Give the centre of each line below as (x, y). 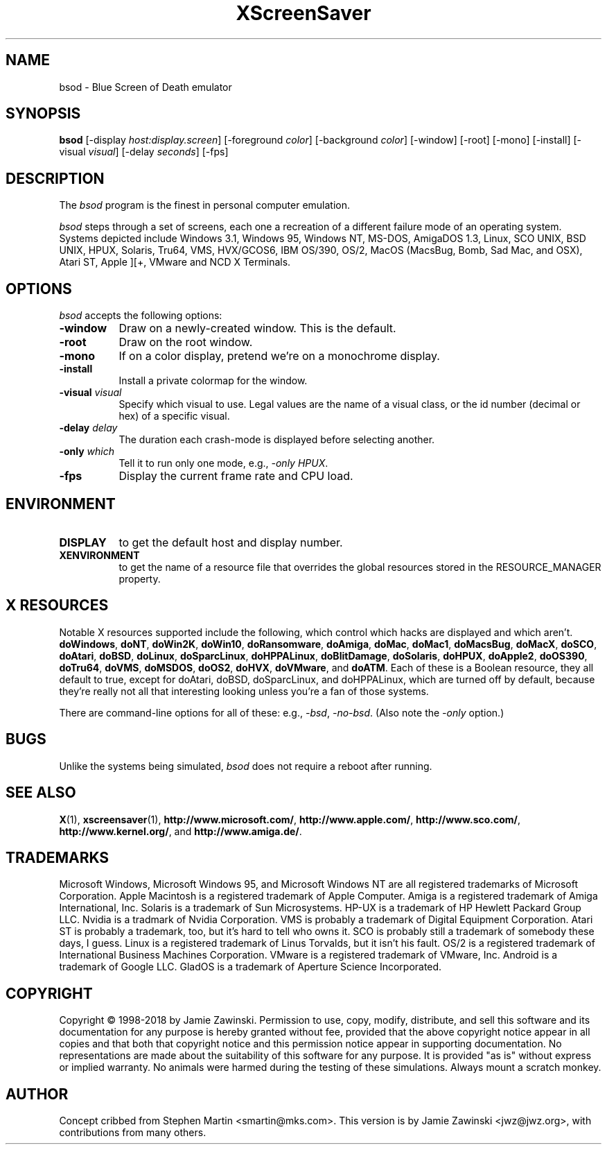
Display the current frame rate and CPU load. (236, 476)
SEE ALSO (41, 793)
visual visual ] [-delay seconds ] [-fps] (144, 152)
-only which (87, 452)
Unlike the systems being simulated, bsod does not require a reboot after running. (246, 766)
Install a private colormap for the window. (213, 381)
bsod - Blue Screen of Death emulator (146, 87)
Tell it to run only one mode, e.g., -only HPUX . (223, 463)
